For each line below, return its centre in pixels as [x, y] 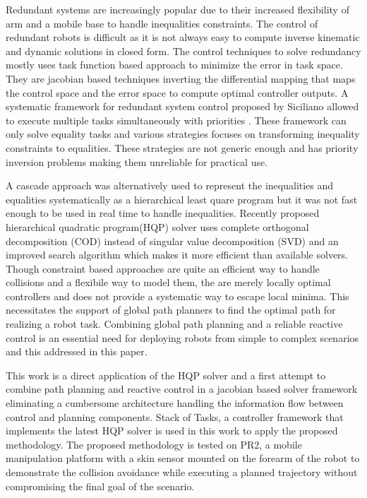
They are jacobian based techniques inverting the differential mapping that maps [181, 78]
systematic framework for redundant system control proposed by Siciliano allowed [182, 106]
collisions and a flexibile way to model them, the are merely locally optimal [168, 282]
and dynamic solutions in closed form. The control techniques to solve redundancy [183, 51]
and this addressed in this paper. [77, 351]
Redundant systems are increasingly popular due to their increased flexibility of [178, 9]
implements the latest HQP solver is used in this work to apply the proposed [172, 431]
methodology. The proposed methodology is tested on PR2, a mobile [154, 444]
